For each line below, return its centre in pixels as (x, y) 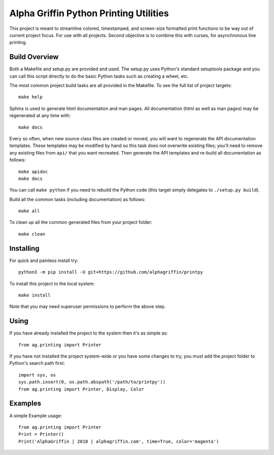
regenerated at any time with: (40, 116)
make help (30, 97)
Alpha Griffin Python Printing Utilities (89, 13)
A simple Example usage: (36, 415)
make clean (32, 234)
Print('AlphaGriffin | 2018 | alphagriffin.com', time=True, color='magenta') (119, 441)
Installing (25, 248)
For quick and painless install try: (44, 260)
